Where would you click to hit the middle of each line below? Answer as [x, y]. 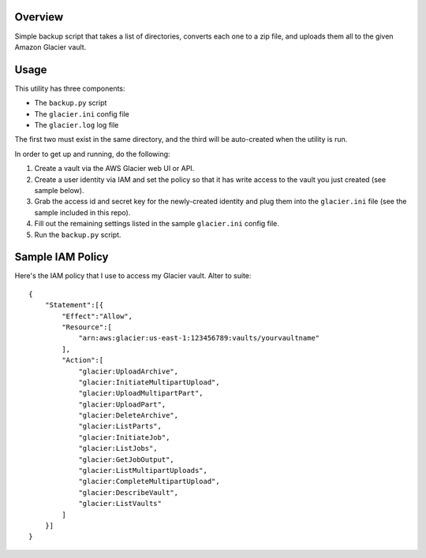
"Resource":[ [87, 327]
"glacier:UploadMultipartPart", [141, 393]
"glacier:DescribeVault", [129, 492]
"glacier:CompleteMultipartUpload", [149, 482]
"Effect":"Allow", [97, 316]
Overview [39, 17]
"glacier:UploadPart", [122, 404]
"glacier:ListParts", [120, 426]
